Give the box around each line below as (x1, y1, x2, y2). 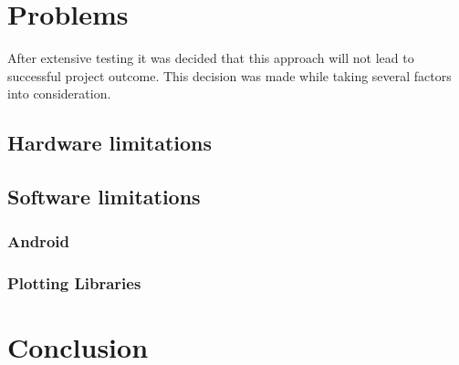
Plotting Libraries (7, 272, 141, 295)
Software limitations (7, 182, 201, 211)
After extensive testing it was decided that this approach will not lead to (7, 48, 414, 68)
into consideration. (7, 84, 111, 103)
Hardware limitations (7, 129, 213, 157)
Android (7, 230, 69, 253)
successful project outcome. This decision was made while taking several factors (7, 66, 452, 85)
